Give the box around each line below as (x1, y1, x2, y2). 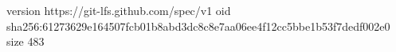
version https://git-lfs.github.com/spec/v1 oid (6, 2, 231, 18)
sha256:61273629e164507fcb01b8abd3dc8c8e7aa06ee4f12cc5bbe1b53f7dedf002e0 (6, 17, 390, 34)
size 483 (6, 33, 45, 50)
